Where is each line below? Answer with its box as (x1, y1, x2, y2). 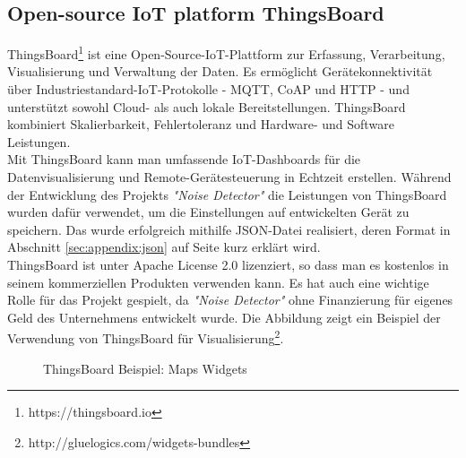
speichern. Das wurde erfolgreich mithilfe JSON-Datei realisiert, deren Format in (7, 220, 451, 238)
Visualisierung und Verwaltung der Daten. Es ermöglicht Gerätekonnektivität (7, 62, 433, 81)
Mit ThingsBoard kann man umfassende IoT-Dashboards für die (7, 150, 361, 169)
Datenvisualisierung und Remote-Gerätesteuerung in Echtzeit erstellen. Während (7, 168, 452, 186)
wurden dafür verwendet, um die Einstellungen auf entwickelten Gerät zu (7, 203, 410, 221)
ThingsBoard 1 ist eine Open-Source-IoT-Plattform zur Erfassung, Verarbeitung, (7, 42, 445, 63)
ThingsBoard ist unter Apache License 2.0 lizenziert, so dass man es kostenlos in (7, 255, 449, 273)
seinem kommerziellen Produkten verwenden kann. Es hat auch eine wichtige (7, 272, 429, 291)
